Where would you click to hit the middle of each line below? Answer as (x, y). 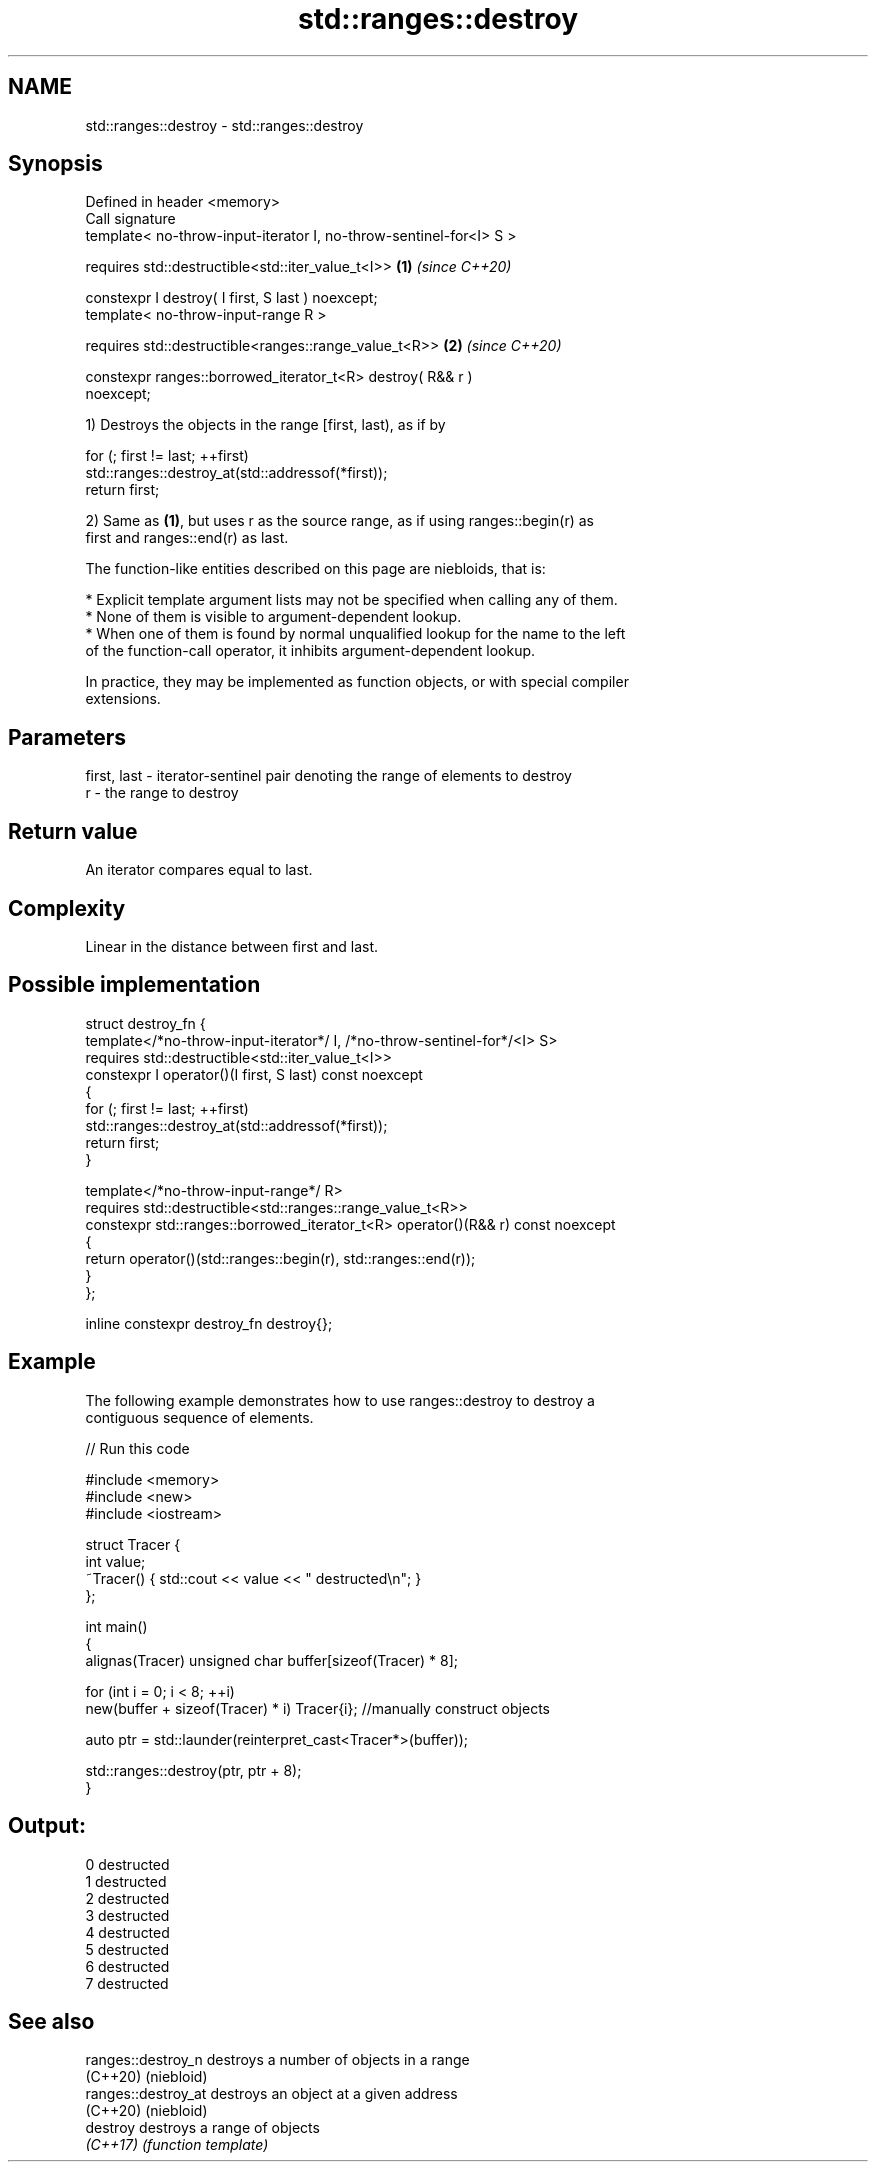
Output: (47, 1826)
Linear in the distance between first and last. (232, 946)
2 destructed (127, 1898)
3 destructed (127, 1915)
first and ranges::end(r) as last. (187, 538)
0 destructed (127, 1864)
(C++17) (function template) (177, 2145)
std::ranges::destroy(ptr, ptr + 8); (193, 1770)
